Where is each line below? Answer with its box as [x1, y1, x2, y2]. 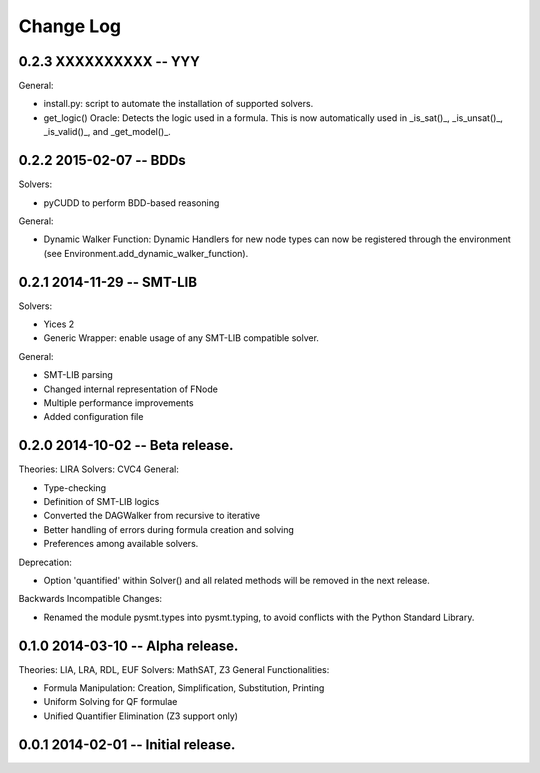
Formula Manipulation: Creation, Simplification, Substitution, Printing [43, 682, 325, 694]
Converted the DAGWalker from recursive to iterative [43, 510, 261, 522]
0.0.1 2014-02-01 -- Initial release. [18, 736, 236, 753]
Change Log [18, 15, 122, 37]
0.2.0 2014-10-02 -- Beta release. [18, 437, 234, 454]
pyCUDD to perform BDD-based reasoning [43, 196, 220, 209]
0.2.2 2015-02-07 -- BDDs [18, 152, 187, 169]
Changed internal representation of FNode [43, 383, 219, 395]
